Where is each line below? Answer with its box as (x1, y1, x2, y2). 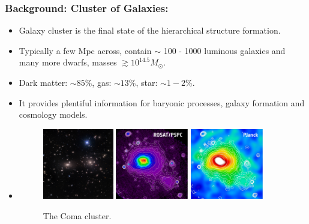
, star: (136, 76, 158, 88)
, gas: (92, 76, 112, 88)
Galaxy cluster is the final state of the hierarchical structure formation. (19, 24, 281, 37)
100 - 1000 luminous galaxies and (163, 44, 286, 56)
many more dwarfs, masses (19, 56, 117, 68)
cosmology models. (19, 108, 88, 121)
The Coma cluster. (43, 209, 112, 222)
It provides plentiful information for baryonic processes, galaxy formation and (19, 96, 305, 109)
